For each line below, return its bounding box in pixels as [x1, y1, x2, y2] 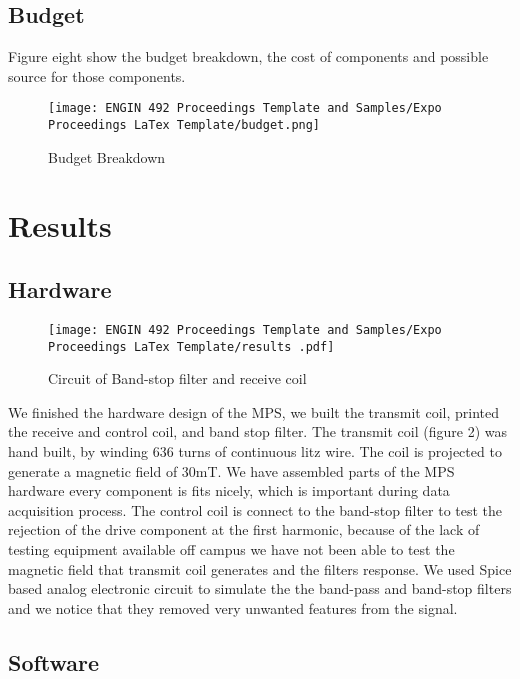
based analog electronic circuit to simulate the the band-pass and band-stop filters [8, 578, 512, 599]
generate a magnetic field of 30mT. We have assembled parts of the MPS [8, 460, 455, 481]
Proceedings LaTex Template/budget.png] [48, 118, 321, 133]
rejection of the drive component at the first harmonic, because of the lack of [8, 519, 480, 540]
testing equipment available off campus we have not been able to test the [8, 538, 455, 559]
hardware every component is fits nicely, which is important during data [8, 480, 450, 501]
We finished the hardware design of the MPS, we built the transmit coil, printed [8, 401, 500, 422]
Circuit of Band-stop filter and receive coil [48, 368, 307, 389]
